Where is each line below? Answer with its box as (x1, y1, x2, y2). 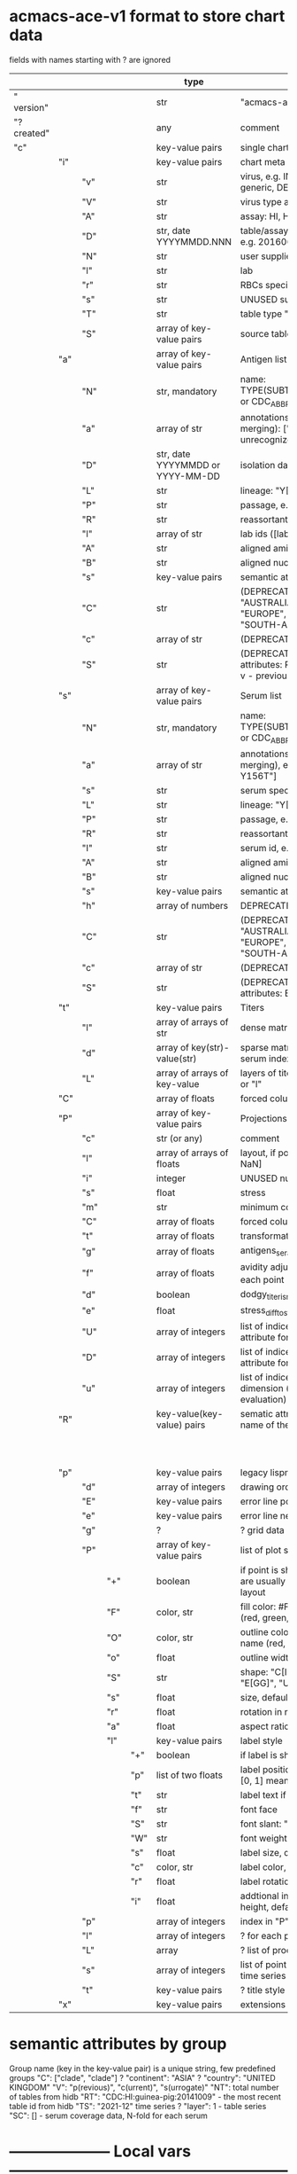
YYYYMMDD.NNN (156, 235, 232, 247)
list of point (240, 1959, 287, 1971)
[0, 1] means (240, 1775, 294, 1787)
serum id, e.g (240, 842, 294, 855)
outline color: (240, 1626, 294, 1638)
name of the (240, 1419, 291, 1431)
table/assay (240, 224, 289, 237)
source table (240, 327, 293, 340)
